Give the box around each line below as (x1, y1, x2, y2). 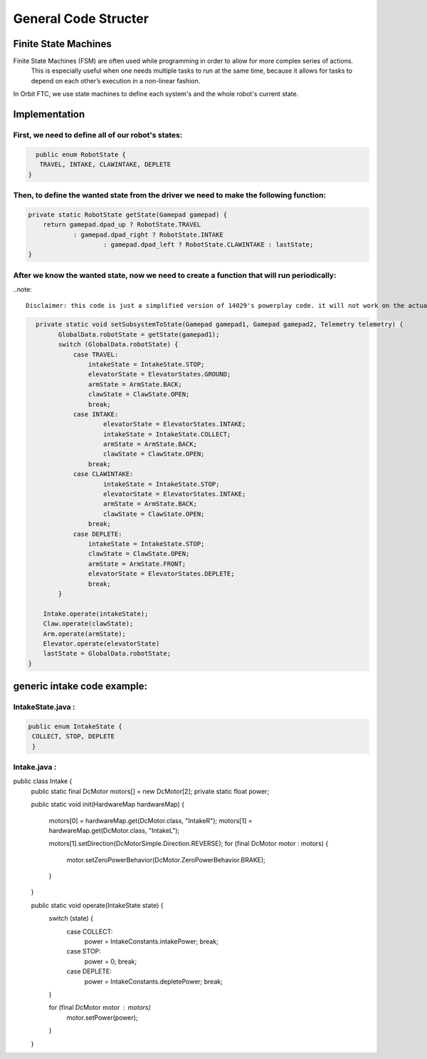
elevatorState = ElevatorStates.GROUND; (88, 371, 231, 378)
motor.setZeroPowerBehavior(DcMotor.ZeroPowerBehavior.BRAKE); (66, 855, 266, 864)
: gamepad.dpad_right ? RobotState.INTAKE (73, 230, 223, 239)
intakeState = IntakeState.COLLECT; (103, 430, 231, 438)
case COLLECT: (66, 927, 113, 936)
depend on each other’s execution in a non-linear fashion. (31, 76, 201, 85)
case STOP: (66, 947, 101, 956)
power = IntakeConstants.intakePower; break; (84, 937, 218, 946)
